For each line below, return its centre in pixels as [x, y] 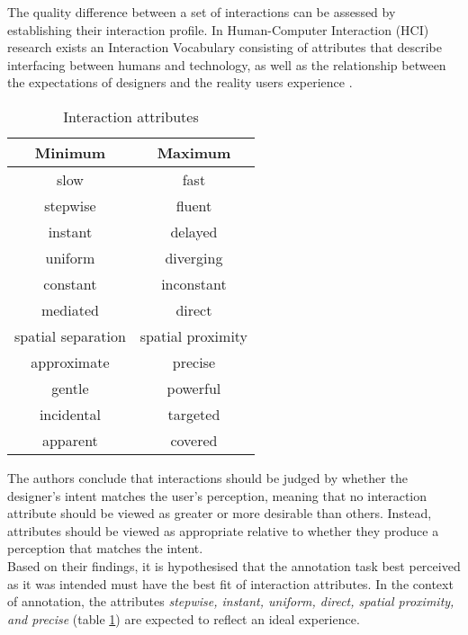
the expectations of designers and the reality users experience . [180, 82]
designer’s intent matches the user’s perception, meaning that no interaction [217, 495]
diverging [194, 257]
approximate [70, 362]
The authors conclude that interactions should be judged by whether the [207, 477]
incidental [70, 414]
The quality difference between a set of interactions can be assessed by [202, 12]
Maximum [194, 152]
